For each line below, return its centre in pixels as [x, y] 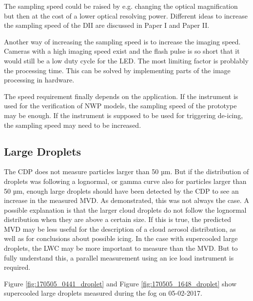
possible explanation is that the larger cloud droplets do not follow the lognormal [125, 210]
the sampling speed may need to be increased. [73, 125]
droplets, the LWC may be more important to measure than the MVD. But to [121, 248]
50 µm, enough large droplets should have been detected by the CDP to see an [121, 191]
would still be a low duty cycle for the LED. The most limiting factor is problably [126, 60]
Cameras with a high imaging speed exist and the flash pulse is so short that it [122, 51]
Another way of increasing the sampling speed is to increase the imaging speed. [122, 41]
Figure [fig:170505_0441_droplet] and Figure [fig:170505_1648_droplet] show [120, 283]
